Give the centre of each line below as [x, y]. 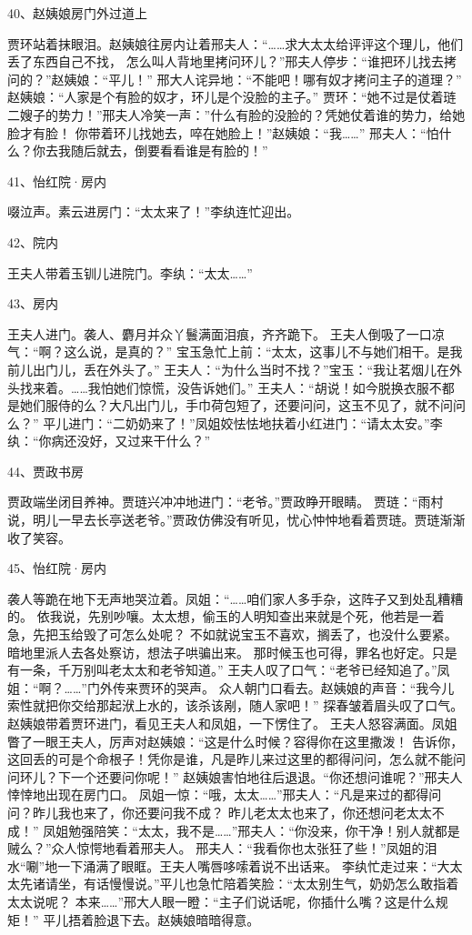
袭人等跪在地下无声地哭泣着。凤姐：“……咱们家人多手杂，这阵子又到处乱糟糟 [236, 598]
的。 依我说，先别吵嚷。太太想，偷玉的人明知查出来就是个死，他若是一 [220, 616]
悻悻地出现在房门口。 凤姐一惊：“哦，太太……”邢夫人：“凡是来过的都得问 [225, 794]
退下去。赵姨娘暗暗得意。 [183, 919]
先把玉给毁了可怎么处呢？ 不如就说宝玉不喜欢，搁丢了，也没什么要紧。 [245, 634]
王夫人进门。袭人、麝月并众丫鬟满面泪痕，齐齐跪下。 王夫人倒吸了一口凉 [226, 333]
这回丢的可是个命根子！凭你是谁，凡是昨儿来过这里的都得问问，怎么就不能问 [236, 759]
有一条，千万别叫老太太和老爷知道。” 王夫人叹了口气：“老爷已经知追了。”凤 [229, 670]
